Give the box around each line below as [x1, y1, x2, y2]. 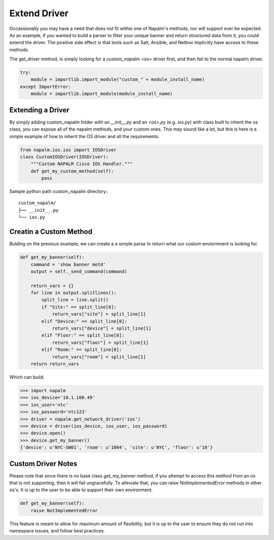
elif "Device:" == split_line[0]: [41, 318, 127, 324]
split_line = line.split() [41, 297, 109, 303]
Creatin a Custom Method [9, 228, 92, 236]
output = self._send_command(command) [30, 268, 127, 274]
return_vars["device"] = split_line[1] [52, 326, 152, 331]
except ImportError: [20, 84, 71, 89]
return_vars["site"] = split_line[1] [52, 311, 146, 317]
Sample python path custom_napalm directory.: [9, 188, 109, 195]
